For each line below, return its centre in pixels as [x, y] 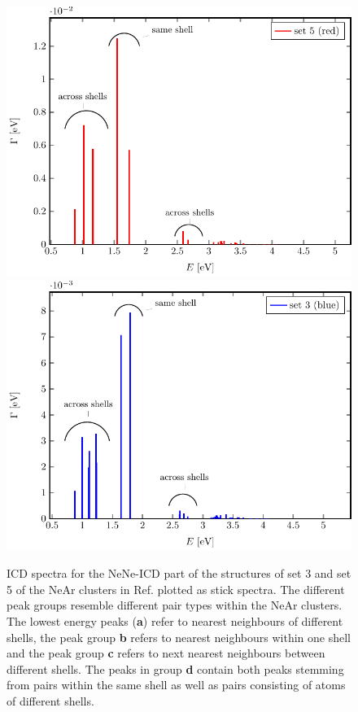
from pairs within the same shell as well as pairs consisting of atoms [176, 685]
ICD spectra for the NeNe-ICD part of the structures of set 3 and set [179, 573]
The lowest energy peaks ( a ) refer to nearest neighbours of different [175, 620]
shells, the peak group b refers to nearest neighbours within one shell [179, 637]
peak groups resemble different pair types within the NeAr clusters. [175, 605]
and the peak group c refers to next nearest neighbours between [166, 653]
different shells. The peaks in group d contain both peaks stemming [175, 668]
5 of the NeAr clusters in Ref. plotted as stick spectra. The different [176, 589]
